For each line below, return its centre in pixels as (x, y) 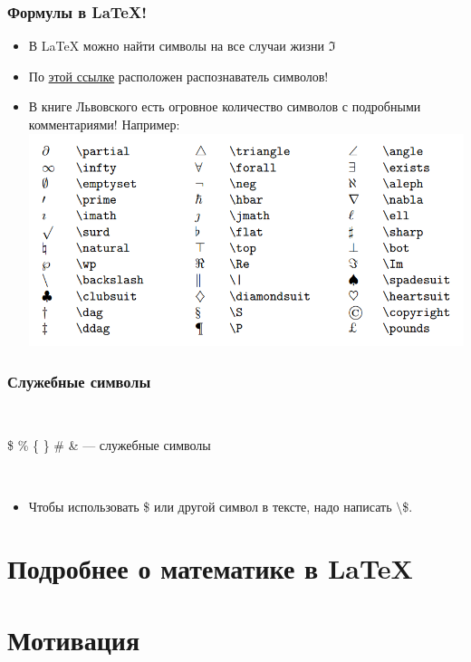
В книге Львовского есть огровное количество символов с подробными (225, 106)
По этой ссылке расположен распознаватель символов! (178, 76)
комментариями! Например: (104, 124)
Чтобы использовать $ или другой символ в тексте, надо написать (210, 506)
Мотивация (74, 639)
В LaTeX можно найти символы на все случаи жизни (177, 46)
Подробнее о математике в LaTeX (210, 568)
